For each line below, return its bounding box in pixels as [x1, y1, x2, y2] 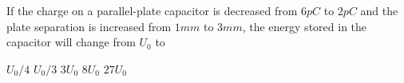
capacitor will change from [6, 34, 136, 50]
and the [360, 2, 398, 18]
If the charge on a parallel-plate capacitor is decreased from [6, 2, 298, 18]
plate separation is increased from [6, 18, 172, 34]
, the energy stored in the [242, 18, 367, 34]
